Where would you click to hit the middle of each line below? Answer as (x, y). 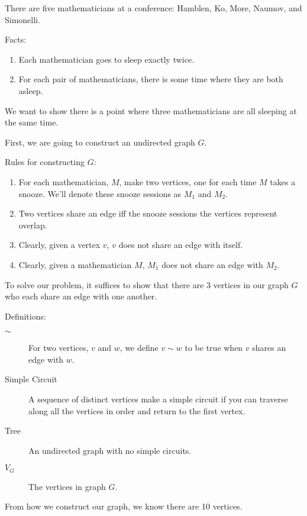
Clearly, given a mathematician (75, 264)
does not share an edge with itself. (181, 245)
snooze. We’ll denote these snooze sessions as (100, 193)
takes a (283, 181)
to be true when (214, 348)
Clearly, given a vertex (59, 245)
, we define (139, 348)
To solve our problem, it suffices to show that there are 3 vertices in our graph (147, 284)
